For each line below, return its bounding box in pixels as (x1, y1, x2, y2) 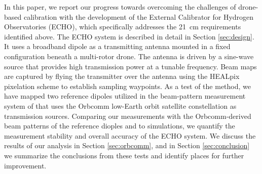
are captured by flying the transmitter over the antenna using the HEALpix (4, 71, 240, 81)
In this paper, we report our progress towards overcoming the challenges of (4, 2, 236, 12)
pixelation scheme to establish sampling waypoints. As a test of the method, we (4, 80, 251, 91)
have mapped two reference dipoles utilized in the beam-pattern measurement (4, 91, 246, 101)
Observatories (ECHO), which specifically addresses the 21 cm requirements (4, 21, 241, 32)
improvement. (4, 160, 47, 170)
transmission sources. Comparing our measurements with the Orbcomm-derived (4, 110, 251, 121)
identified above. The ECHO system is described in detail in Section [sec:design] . (4, 31, 254, 41)
